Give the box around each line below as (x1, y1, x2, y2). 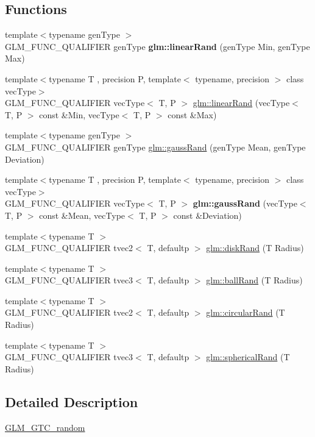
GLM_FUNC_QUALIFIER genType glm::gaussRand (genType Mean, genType (5, 140, 306, 153)
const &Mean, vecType (39, 208, 126, 221)
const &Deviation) (173, 208, 242, 221)
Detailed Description (5, 392, 138, 411)
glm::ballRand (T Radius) (206, 274, 303, 286)
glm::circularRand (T (206, 306, 285, 319)
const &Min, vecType (39, 108, 119, 121)
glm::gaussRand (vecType (193, 197, 297, 210)
